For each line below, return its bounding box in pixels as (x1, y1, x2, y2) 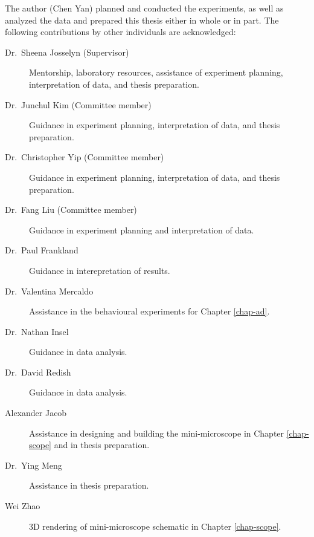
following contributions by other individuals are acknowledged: (5, 25, 236, 38)
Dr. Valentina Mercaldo (5, 284, 94, 297)
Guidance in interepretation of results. (29, 264, 170, 276)
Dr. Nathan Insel (5, 325, 69, 337)
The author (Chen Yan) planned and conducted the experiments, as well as (5, 2, 284, 14)
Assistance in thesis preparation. (29, 479, 149, 492)
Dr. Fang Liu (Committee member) (5, 203, 137, 216)
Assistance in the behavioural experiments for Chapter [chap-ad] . (29, 305, 270, 317)
